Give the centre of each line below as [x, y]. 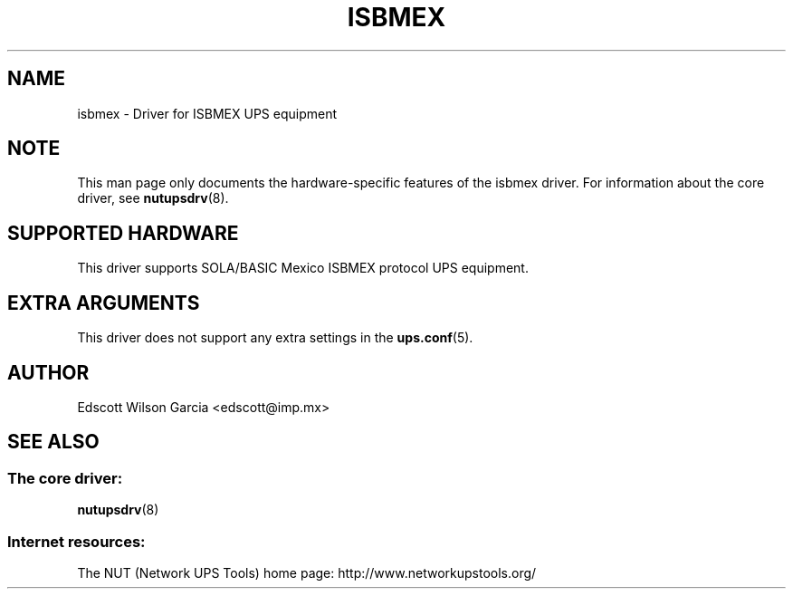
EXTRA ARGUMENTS [104, 303]
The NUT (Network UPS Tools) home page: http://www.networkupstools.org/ [307, 572]
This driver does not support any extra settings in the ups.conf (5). [275, 338]
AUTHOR [48, 372]
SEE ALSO [53, 442]
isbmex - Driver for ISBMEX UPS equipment [207, 113]
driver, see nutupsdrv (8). [153, 198]
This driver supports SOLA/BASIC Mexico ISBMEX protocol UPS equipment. [303, 268]
